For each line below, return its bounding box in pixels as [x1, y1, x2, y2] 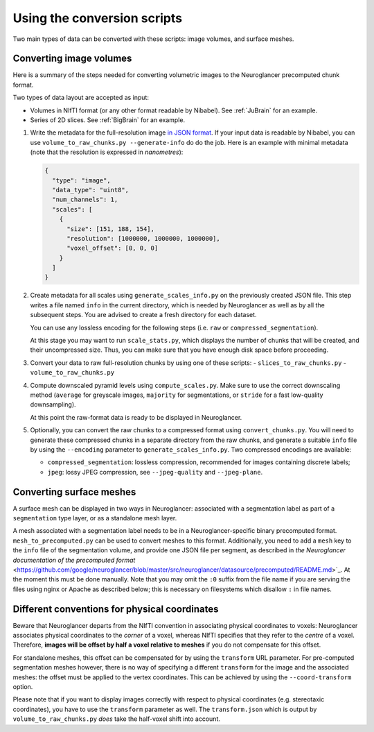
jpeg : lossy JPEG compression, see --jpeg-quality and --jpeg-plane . [47, 468, 263, 476]
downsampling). [30, 400, 76, 409]
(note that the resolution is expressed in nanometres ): [30, 148, 184, 156]
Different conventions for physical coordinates [12, 603, 219, 615]
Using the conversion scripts [12, 10, 183, 26]
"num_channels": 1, [52, 196, 118, 204]
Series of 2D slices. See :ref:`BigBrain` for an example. [30, 116, 186, 124]
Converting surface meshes [12, 486, 136, 497]
